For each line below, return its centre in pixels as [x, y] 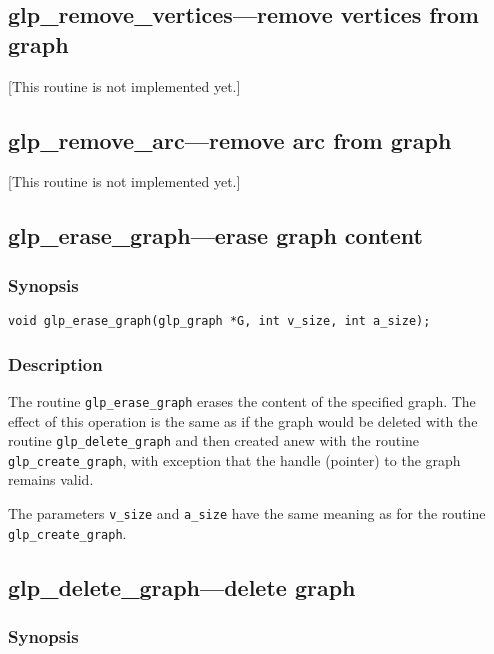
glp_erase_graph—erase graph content [216, 235]
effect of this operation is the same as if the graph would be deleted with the [243, 420]
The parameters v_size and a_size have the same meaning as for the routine [247, 513]
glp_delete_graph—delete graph [182, 586]
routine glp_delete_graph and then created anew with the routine [214, 440]
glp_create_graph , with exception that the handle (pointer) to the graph [234, 459]
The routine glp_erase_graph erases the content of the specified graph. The [242, 400]
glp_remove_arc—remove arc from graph [230, 139]
